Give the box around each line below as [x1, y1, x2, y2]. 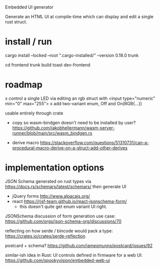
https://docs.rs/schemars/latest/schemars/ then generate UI [5, 183, 127, 189]
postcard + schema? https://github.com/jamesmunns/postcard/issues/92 [5, 242, 153, 248]
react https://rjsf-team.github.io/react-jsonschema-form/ [12, 198, 127, 204]
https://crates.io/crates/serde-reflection [5, 233, 86, 239]
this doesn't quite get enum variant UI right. [19, 204, 108, 209]
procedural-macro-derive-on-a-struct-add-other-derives [12, 145, 128, 150]
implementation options [5, 162, 104, 174]
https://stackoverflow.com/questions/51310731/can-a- [40, 140, 149, 146]
